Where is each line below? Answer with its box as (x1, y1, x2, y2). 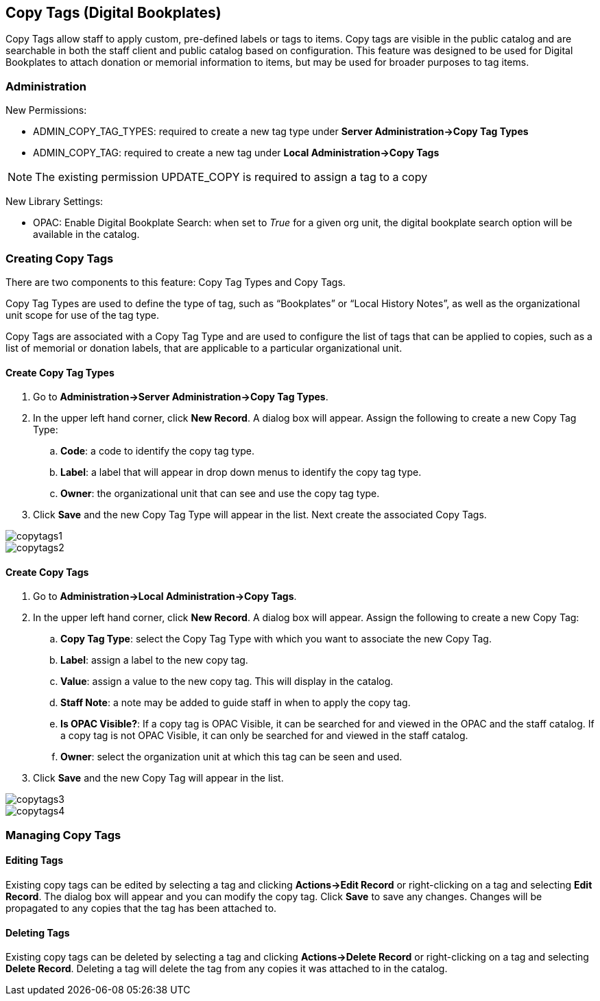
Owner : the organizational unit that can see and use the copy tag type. (60, 487, 380, 500)
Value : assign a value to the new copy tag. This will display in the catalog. (60, 675, 394, 688)
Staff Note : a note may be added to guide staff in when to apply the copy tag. (60, 697, 411, 709)
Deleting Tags (5, 926, 70, 939)
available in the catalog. (33, 228, 140, 241)
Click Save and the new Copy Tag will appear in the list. (33, 772, 284, 784)
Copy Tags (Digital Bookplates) (5, 4, 221, 21)
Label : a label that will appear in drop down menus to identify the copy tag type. (60, 466, 422, 479)
